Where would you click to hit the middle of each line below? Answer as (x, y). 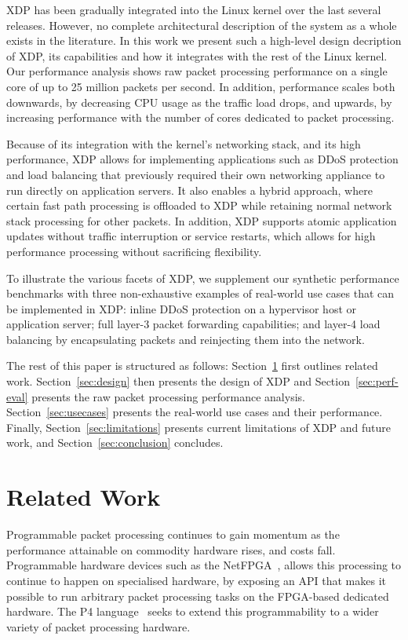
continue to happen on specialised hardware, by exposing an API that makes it (196, 580)
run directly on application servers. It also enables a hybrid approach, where (189, 190)
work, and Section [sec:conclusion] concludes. (115, 443)
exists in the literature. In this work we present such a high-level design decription (204, 40)
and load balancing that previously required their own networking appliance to (196, 174)
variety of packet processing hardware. (98, 626)
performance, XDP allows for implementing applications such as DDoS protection (202, 159)
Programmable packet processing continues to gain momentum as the (173, 534)
